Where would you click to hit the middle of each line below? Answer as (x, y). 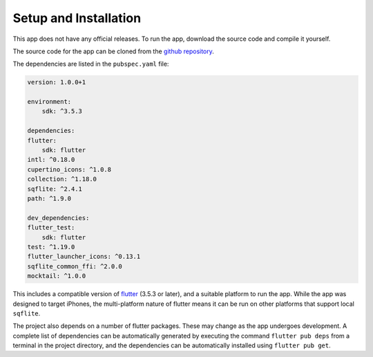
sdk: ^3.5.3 (62, 111)
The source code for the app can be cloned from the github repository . (113, 51)
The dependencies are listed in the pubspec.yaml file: (91, 64)
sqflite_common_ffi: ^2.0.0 (75, 266)
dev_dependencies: (58, 218)
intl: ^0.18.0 (51, 160)
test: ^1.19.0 (51, 247)
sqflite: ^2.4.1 (55, 189)
